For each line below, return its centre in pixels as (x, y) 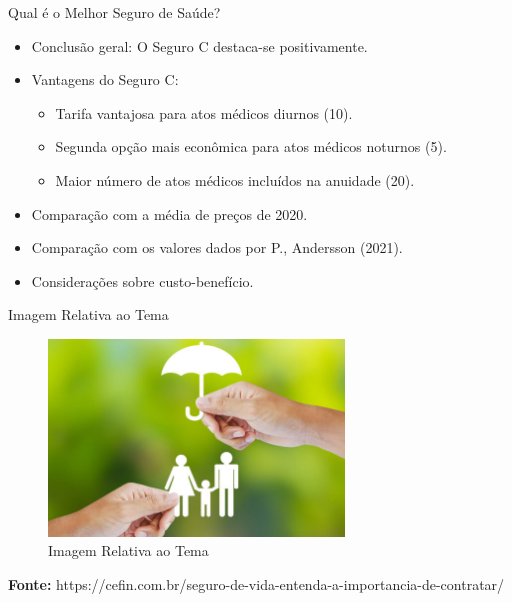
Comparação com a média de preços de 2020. (169, 213)
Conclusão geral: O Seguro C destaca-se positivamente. (199, 45)
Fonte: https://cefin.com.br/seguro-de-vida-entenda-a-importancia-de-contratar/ (256, 583)
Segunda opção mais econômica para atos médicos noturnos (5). (251, 146)
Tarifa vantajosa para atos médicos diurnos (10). (204, 112)
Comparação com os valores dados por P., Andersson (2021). (217, 247)
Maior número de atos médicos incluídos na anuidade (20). (235, 179)
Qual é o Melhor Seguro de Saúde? (114, 12)
